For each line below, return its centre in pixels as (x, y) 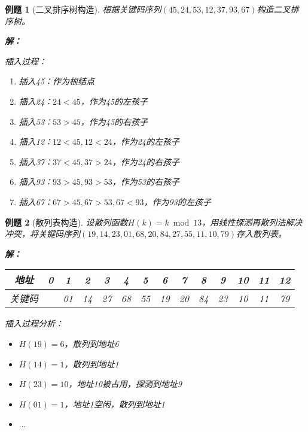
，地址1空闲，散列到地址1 (115, 404)
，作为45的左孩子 (114, 101)
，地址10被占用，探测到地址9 (125, 384)
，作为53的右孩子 (146, 182)
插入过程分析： (34, 323)
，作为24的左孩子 (146, 142)
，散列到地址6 (92, 343)
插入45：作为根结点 (57, 81)
